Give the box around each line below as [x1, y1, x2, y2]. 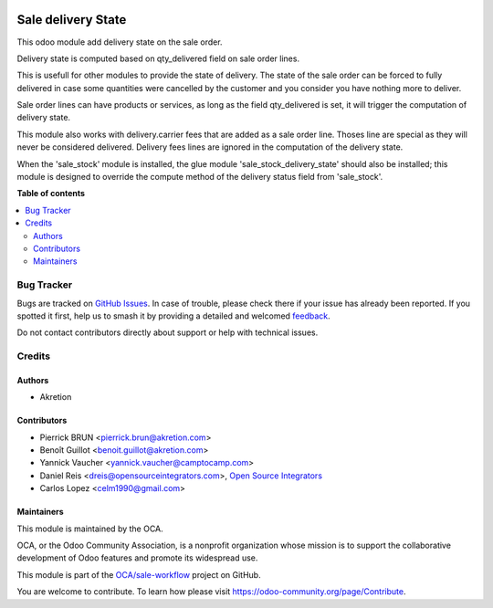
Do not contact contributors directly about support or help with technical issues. [16, 327, 319, 338]
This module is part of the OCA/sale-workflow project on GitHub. [16, 569, 261, 580]
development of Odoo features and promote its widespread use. [16, 552, 258, 563]
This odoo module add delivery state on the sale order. [16, 37, 223, 47]
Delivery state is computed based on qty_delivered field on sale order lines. [16, 53, 300, 64]
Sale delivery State [16, 12, 127, 27]
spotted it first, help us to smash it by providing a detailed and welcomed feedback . [16, 310, 330, 321]
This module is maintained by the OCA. [16, 523, 163, 534]
